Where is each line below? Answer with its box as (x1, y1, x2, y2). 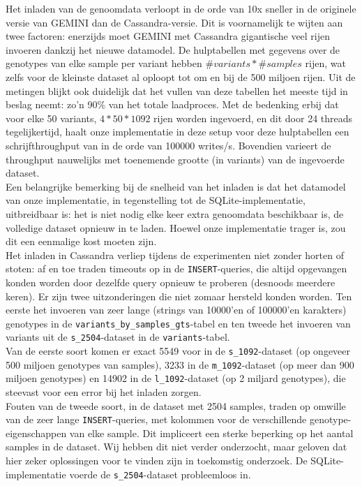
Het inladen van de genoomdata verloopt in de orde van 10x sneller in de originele (6, 1, 356, 15)
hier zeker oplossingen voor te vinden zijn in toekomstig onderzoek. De (6, 453, 308, 468)
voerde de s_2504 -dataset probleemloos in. (69, 466, 251, 481)
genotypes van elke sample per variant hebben (6, 56, 202, 71)
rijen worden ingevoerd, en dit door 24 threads (153, 110, 353, 125)
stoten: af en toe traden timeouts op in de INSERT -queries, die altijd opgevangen (6, 261, 347, 276)
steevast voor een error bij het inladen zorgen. (6, 385, 202, 399)
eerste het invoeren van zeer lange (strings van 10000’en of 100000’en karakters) (6, 302, 347, 317)
